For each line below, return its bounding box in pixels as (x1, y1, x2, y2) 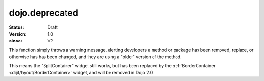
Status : (9, 24, 24, 30)
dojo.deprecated (9, 7, 78, 18)
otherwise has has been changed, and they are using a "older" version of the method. (9, 54, 182, 60)
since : (9, 38, 22, 44)
